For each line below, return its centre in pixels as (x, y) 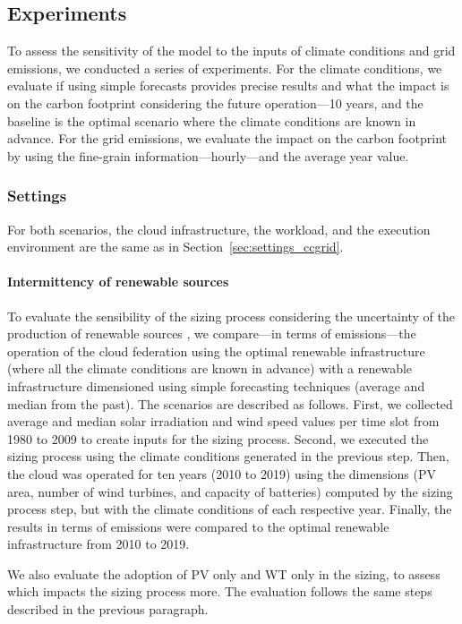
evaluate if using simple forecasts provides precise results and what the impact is (228, 85)
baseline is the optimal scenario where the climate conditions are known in (212, 120)
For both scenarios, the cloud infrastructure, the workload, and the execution (219, 229)
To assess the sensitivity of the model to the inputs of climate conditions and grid (231, 51)
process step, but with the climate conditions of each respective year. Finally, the (230, 509)
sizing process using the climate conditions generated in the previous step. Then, (228, 456)
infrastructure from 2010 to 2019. (98, 544)
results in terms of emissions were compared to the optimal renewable (198, 526)
